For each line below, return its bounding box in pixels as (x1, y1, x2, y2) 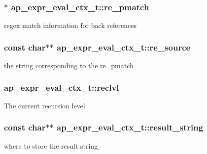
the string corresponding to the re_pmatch (4, 60, 134, 71)
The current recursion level (4, 100, 85, 110)
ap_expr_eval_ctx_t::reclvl (4, 81, 119, 93)
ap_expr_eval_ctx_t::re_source (57, 41, 191, 53)
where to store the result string (4, 140, 98, 151)
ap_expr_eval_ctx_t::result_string (57, 121, 204, 133)
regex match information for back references (4, 20, 137, 30)
